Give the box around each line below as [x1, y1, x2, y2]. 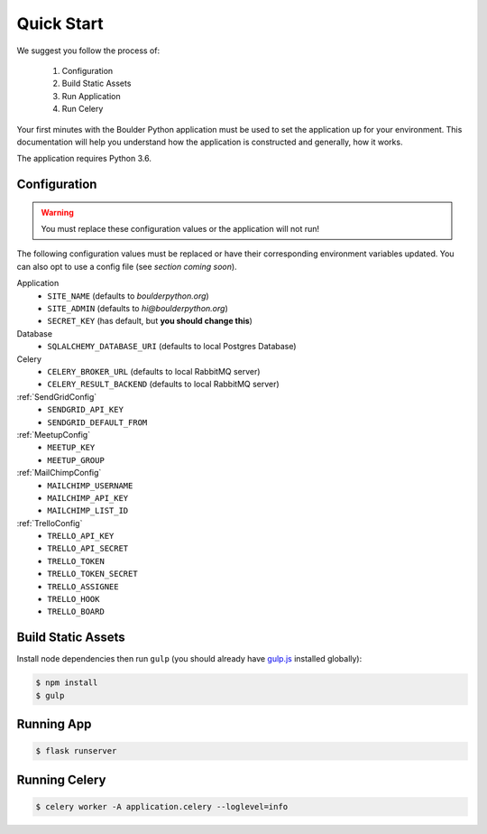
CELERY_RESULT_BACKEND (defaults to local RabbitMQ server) [47, 379, 280, 390]
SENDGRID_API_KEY [47, 404, 124, 415]
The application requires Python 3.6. [16, 153, 152, 164]
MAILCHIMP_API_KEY [47, 493, 129, 503]
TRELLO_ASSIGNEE [47, 581, 119, 591]
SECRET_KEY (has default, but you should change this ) [47, 316, 253, 327]
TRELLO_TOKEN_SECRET [47, 569, 139, 579]
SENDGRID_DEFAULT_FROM [47, 417, 148, 428]
